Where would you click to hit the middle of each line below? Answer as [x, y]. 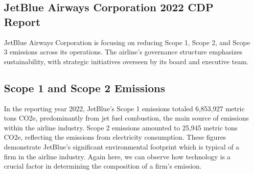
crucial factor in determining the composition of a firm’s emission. [103, 166]
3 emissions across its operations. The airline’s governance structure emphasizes [123, 52]
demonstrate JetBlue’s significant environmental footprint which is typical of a [122, 146]
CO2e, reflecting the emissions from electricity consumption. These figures [115, 137]
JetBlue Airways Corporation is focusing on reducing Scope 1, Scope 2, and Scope [127, 42]
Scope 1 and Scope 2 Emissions [85, 87]
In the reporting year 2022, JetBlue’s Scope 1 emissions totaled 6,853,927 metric [124, 108]
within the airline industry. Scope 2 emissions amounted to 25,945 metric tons [121, 127]
